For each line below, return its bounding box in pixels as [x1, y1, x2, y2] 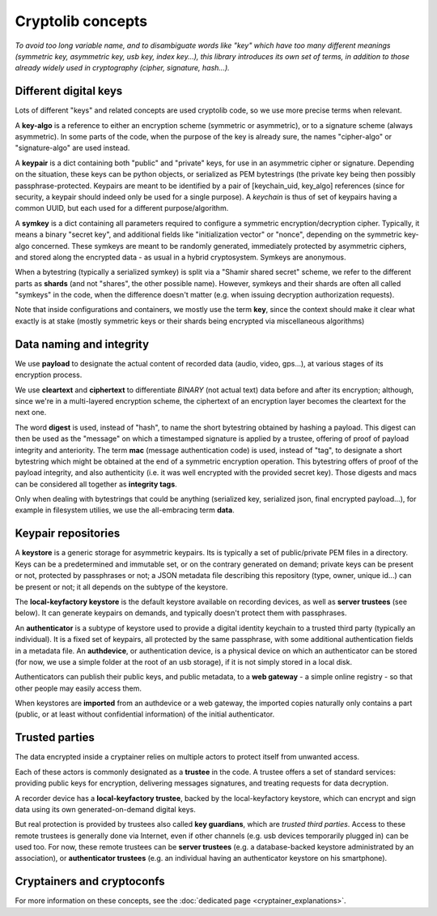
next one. [15, 408, 47, 417]
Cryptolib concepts [15, 12, 148, 30]
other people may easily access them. [15, 683, 142, 693]
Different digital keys [15, 84, 123, 98]
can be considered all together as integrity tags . [15, 479, 177, 489]
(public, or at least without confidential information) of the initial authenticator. [15, 709, 275, 719]
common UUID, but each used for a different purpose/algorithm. [15, 203, 229, 213]
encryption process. [15, 370, 83, 380]
